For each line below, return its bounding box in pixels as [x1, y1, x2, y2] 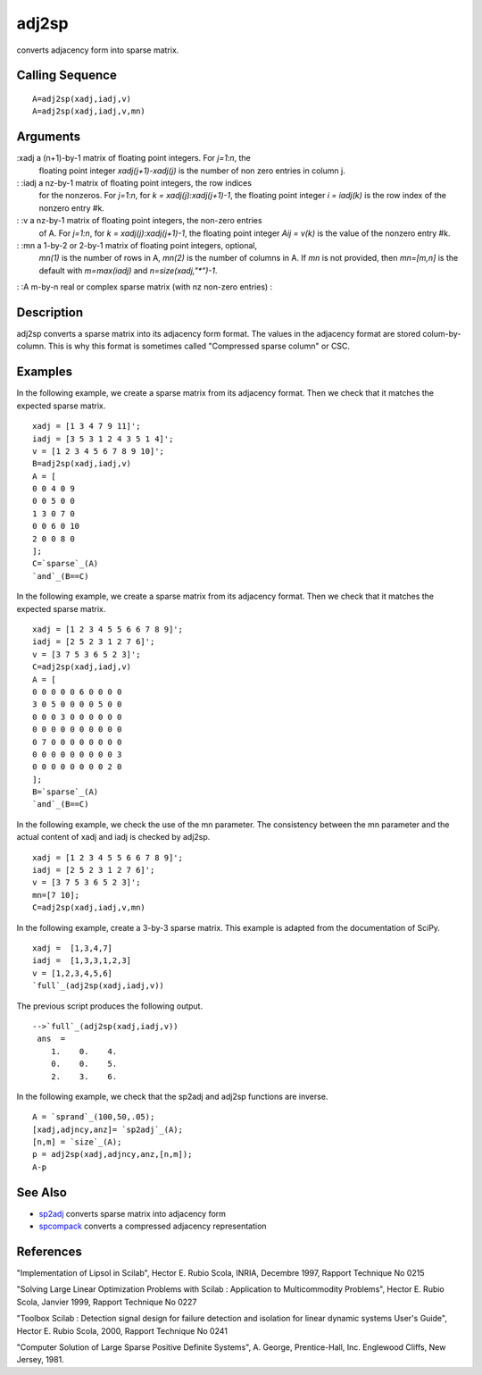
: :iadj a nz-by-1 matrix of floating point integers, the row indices [16, 178, 252, 189]
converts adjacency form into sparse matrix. [16, 45, 179, 55]
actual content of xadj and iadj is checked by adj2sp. [16, 832, 211, 843]
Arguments [16, 130, 81, 145]
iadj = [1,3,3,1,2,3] [32, 956, 132, 966]
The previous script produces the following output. [16, 1001, 204, 1011]
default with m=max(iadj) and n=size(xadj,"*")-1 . [38, 264, 218, 276]
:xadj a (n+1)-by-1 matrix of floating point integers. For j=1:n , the [16, 153, 251, 163]
